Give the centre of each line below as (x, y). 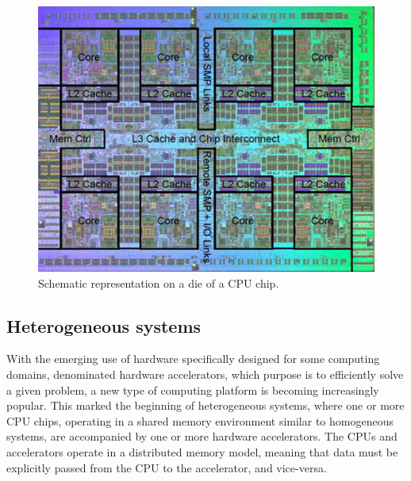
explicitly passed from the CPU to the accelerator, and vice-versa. (167, 467)
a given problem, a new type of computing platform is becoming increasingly (193, 389)
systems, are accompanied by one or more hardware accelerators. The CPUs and (202, 436)
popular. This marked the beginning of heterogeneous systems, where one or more (205, 405)
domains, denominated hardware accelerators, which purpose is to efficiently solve (205, 374)
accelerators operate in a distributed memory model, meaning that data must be (202, 451)
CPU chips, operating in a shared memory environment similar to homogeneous (200, 420)
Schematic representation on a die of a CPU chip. (159, 282)
